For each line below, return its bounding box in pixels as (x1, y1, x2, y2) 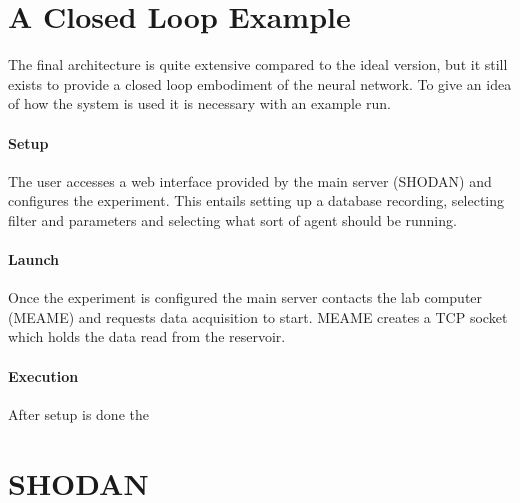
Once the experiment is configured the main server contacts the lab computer (8, 287, 483, 308)
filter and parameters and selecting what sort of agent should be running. (8, 209, 457, 230)
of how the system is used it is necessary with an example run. (8, 93, 391, 114)
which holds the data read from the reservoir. (8, 326, 286, 347)
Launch (8, 249, 60, 270)
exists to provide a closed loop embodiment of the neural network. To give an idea (8, 73, 512, 94)
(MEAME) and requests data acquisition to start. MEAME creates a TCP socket (8, 306, 508, 327)
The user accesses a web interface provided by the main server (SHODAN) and (8, 170, 492, 191)
